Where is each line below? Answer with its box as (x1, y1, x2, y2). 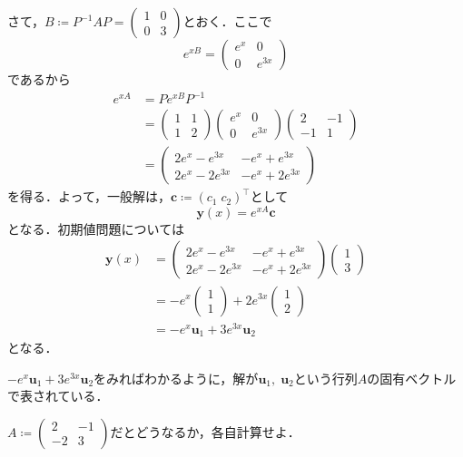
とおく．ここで (182, 12, 272, 30)
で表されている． (7, 386, 109, 405)
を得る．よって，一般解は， (7, 187, 171, 206)
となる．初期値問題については (7, 219, 184, 238)
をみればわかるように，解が (94, 368, 259, 387)
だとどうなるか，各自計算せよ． (110, 422, 300, 441)
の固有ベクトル (367, 368, 457, 387)
